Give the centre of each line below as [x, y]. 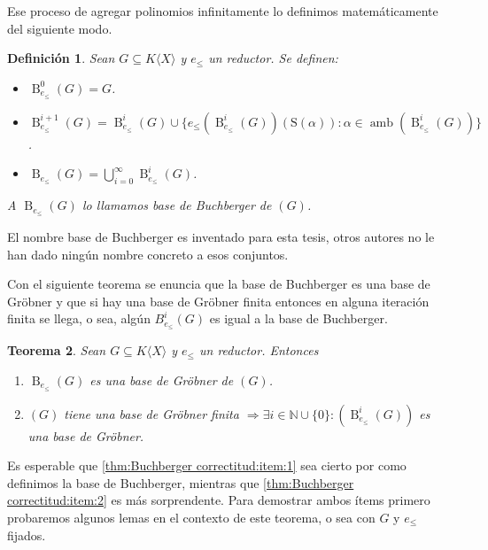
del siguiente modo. [60, 28]
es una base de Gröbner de [162, 380]
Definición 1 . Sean [61, 58]
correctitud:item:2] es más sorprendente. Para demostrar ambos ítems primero [219, 500]
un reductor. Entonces [259, 350]
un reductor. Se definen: [273, 58]
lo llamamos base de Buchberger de [177, 205]
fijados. [27, 535]
